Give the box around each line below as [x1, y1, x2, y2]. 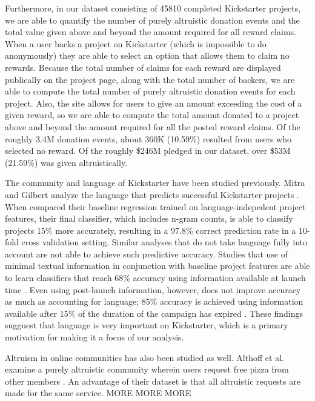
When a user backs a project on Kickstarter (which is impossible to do [5, 37, 267, 50]
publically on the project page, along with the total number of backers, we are [5, 73, 295, 85]
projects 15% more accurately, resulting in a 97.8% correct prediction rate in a [5, 224, 296, 236]
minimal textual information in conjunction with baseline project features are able [5, 259, 310, 272]
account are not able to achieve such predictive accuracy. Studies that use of [5, 247, 288, 260]
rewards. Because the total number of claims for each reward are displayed [5, 61, 281, 73]
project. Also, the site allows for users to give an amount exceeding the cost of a [5, 96, 302, 109]
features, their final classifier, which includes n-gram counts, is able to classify [5, 212, 293, 225]
